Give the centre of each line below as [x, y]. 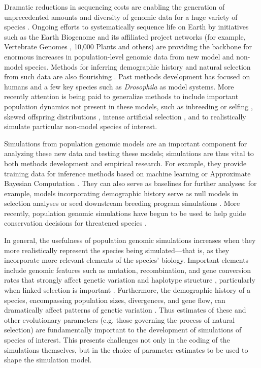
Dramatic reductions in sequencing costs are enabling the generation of [115, 7]
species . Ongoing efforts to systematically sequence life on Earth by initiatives [126, 27]
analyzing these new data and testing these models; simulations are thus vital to [129, 153]
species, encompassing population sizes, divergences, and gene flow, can [115, 300]
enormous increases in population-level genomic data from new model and [119, 56]
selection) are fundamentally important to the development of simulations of [123, 330]
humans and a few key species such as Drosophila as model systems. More [119, 86]
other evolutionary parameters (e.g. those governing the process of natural [120, 319]
